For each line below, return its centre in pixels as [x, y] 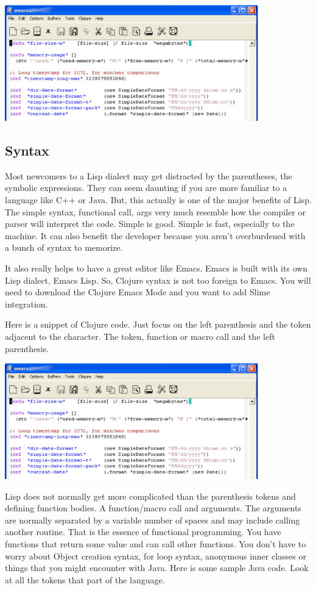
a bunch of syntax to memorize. [64, 247]
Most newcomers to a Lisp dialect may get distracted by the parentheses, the [149, 175]
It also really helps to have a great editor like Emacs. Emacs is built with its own [156, 268]
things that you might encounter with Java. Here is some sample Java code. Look [157, 568]
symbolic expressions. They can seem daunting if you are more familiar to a [146, 188]
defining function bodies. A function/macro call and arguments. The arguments [153, 508]
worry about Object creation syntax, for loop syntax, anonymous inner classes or [156, 556]
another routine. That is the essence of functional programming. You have [143, 532]
